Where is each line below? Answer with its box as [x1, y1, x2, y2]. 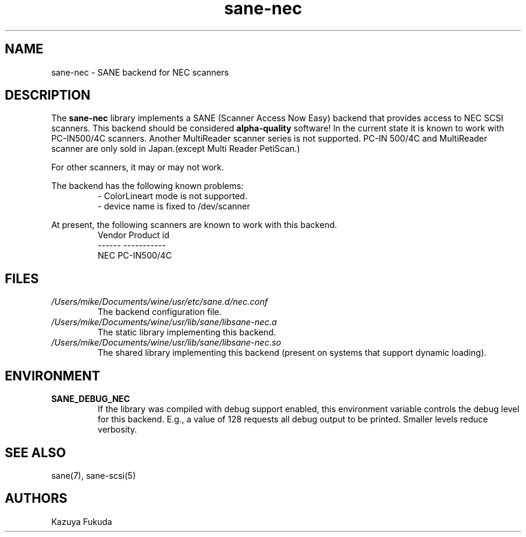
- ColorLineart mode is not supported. [97, 191, 247, 202]
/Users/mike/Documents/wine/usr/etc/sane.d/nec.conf [51, 296, 268, 307]
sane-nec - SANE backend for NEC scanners [51, 67, 229, 77]
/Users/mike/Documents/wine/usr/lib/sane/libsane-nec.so [51, 337, 282, 348]
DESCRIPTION [5, 88, 91, 103]
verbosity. [97, 424, 137, 435]
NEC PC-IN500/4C [97, 250, 172, 261]
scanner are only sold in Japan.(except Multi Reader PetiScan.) [51, 143, 300, 154]
